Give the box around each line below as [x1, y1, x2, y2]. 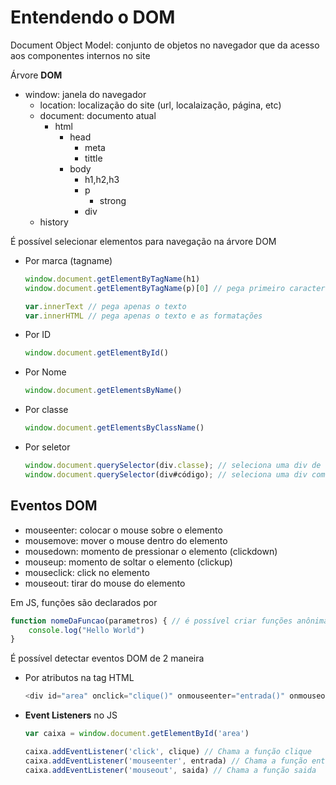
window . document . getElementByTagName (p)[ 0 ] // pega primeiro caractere [24, 283, 330, 293]
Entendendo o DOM [10, 6, 176, 29]
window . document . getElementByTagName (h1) [24, 274, 201, 284]
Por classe [24, 404, 69, 416]
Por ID [24, 329, 52, 341]
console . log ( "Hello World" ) [28, 625, 145, 635]
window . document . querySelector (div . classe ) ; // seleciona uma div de [24, 461, 322, 471]
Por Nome [24, 366, 67, 378]
